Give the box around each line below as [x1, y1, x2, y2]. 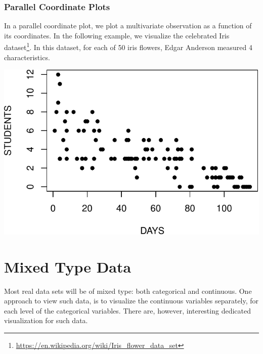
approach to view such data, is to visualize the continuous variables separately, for [4, 295, 259, 306]
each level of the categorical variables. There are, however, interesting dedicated [4, 305, 251, 316]
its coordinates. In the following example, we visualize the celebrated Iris [4, 30, 230, 40]
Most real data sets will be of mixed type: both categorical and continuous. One [4, 285, 252, 296]
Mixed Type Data [4, 256, 131, 277]
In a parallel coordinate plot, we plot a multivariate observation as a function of [4, 20, 252, 31]
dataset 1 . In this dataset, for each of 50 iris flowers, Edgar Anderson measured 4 [4, 40, 252, 53]
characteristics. [4, 52, 50, 62]
